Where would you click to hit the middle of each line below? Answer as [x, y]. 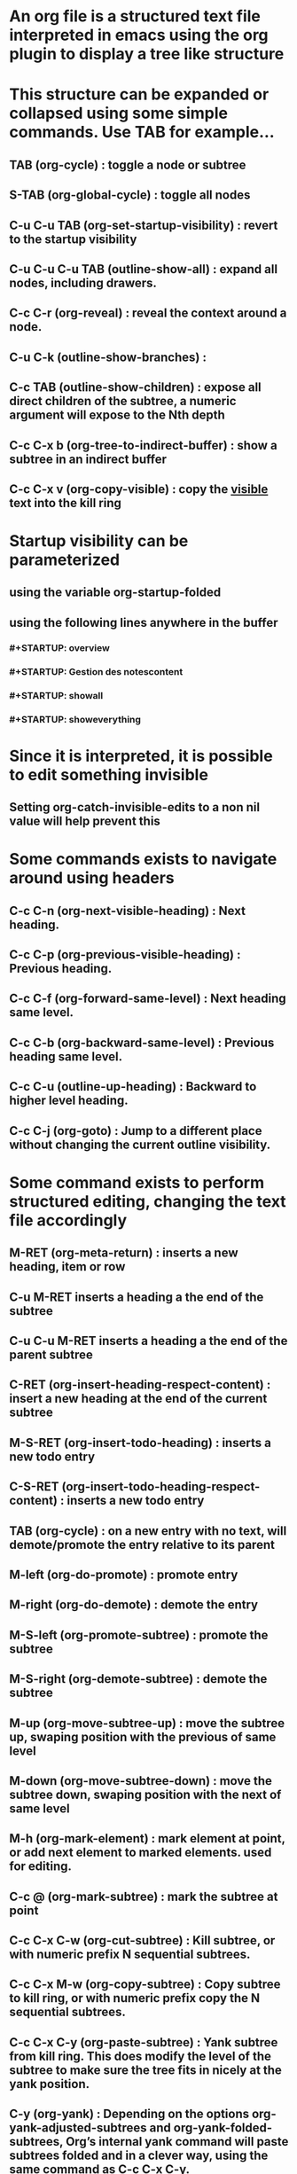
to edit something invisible [109, 774]
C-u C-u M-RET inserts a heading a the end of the [148, 1341]
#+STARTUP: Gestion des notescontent [96, 671]
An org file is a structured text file [135, 16]
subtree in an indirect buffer [88, 459]
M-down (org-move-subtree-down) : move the [141, 1781]
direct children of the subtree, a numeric [123, 401]
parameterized [65, 560]
